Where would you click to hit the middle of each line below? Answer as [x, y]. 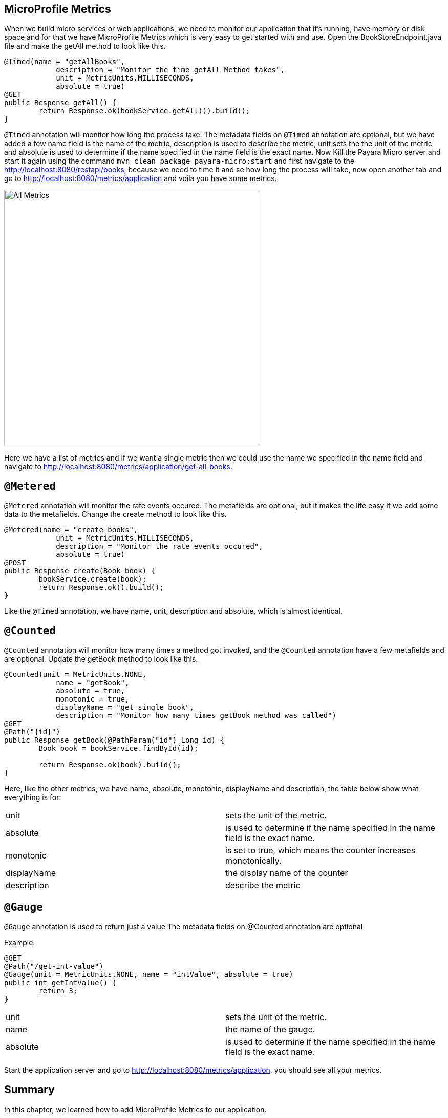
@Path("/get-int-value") [54, 966]
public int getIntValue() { [60, 982]
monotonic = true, [93, 699]
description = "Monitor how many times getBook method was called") [196, 716]
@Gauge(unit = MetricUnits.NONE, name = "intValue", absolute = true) [149, 974]
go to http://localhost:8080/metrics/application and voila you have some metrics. [141, 178]
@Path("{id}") [32, 732]
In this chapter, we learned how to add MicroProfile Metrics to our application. [135, 1109]
